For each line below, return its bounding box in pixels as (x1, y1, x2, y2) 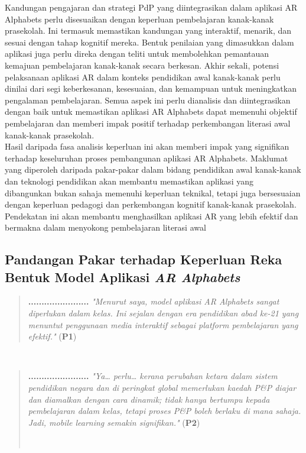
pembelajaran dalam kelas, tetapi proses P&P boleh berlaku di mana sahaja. (28, 405, 301, 417)
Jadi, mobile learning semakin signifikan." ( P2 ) (28, 416, 200, 428)
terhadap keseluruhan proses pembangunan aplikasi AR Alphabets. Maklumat (5, 151, 288, 164)
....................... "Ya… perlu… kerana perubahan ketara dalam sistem (28, 370, 278, 382)
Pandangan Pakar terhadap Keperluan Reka (5, 250, 282, 268)
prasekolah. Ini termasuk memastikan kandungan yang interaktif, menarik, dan (5, 24, 291, 37)
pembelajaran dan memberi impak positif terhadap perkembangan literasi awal (5, 117, 291, 129)
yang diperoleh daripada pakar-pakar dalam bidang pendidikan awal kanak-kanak (5, 163, 301, 176)
